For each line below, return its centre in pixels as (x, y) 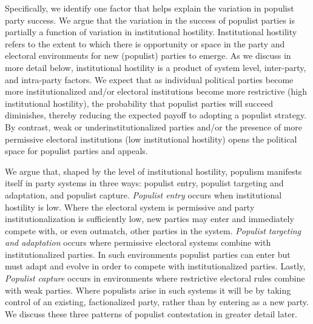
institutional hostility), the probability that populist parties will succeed (139, 103)
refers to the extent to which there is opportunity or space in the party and (145, 43)
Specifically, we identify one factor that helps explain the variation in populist (150, 8)
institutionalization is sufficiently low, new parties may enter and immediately (150, 219)
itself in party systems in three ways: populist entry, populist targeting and (144, 183)
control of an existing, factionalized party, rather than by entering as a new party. (157, 302)
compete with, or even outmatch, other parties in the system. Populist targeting (153, 230)
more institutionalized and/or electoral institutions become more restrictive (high (156, 91)
